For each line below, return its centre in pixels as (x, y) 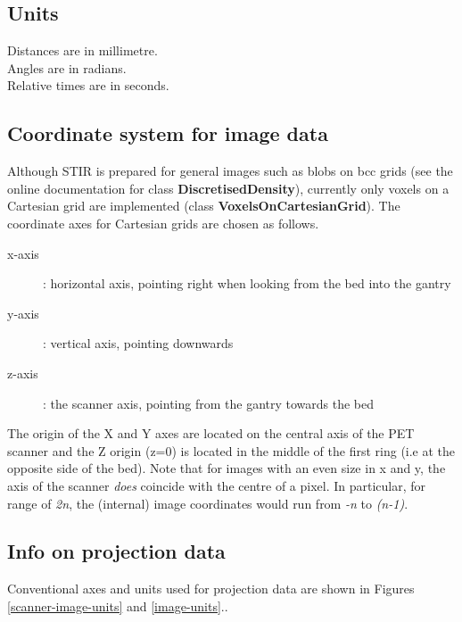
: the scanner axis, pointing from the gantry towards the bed (209, 403)
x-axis (23, 253)
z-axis (23, 373)
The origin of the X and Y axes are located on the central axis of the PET (211, 433)
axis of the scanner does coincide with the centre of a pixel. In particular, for (217, 485)
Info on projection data (116, 551)
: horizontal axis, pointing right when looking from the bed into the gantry (247, 283)
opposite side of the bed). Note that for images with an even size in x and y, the (227, 468)
